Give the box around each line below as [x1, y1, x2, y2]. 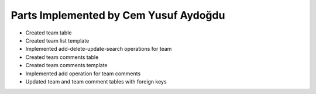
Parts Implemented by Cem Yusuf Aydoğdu [11, 9, 225, 22]
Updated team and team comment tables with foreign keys [25, 78, 167, 85]
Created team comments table [25, 53, 99, 61]
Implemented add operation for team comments [25, 70, 141, 77]
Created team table [25, 29, 72, 36]
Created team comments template [25, 62, 108, 69]
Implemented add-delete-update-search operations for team [25, 46, 172, 53]
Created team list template [25, 37, 90, 44]
